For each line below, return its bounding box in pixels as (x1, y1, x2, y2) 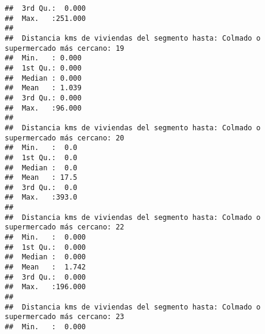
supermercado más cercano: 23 (5, 312, 124, 321)
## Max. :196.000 (5, 283, 86, 292)
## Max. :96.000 (5, 103, 82, 112)
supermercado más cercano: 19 (5, 44, 124, 53)
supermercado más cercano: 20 (5, 133, 124, 142)
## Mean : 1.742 (5, 263, 86, 272)
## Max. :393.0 (5, 193, 77, 202)
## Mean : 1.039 (5, 84, 82, 93)
